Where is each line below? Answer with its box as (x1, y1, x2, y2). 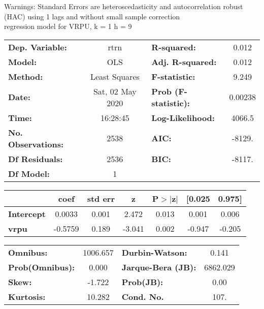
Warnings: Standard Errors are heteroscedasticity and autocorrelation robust (4, 1, 243, 11)
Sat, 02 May (93, 85, 137, 97)
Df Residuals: (8, 152, 63, 165)
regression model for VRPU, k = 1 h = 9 (4, 21, 132, 32)
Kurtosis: (8, 290, 46, 302)
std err (87, 192, 115, 204)
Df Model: (8, 167, 50, 179)
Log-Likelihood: (151, 111, 215, 123)
